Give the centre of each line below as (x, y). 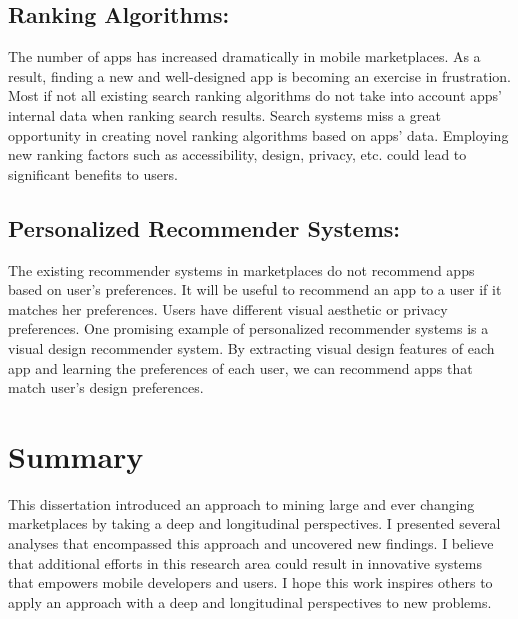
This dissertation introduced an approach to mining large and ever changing (241, 503)
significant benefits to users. (93, 173)
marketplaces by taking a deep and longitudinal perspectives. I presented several (254, 523)
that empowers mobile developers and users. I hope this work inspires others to (250, 582)
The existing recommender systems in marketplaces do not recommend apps (241, 269)
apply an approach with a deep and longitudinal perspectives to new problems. (250, 601)
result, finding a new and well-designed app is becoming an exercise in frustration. (260, 75)
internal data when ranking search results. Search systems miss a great (224, 114)
